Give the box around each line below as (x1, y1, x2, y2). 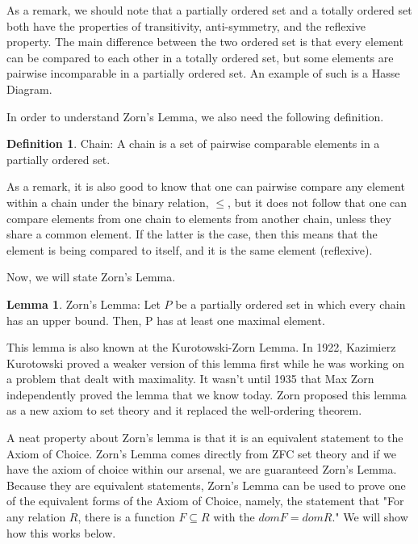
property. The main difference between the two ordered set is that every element (6, 33, 403, 50)
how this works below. (6, 524, 116, 541)
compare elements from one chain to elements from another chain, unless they (6, 209, 391, 226)
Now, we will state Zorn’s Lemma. (6, 268, 176, 285)
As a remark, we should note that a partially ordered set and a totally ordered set (6, 2, 412, 18)
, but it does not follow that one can (227, 193, 408, 210)
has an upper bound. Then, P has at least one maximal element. (6, 311, 325, 328)
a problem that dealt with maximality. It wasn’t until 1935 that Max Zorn (6, 370, 374, 387)
